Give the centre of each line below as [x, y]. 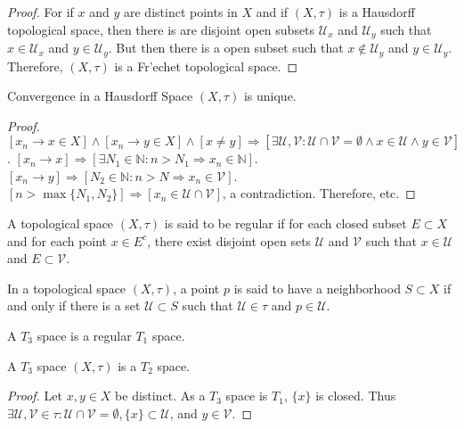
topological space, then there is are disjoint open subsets [161, 29]
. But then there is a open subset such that [226, 48]
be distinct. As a [160, 396]
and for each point [57, 240]
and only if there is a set [74, 305]
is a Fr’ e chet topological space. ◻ [206, 66]
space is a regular [84, 336]
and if [272, 12]
